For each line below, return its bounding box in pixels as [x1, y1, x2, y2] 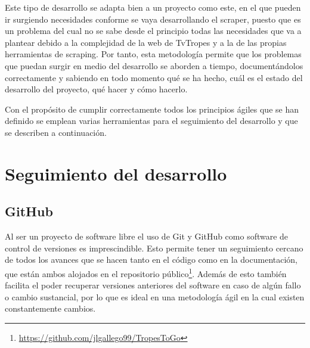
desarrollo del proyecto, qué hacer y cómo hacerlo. [5, 83, 188, 95]
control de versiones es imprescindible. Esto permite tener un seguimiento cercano [5, 241, 303, 254]
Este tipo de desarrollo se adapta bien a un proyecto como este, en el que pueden [5, 1, 301, 13]
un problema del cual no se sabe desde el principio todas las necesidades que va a [5, 24, 302, 37]
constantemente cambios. [5, 302, 96, 315]
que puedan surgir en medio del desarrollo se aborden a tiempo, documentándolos [5, 59, 303, 72]
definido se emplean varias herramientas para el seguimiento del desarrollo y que [5, 114, 298, 127]
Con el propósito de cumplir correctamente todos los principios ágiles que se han [5, 102, 299, 115]
